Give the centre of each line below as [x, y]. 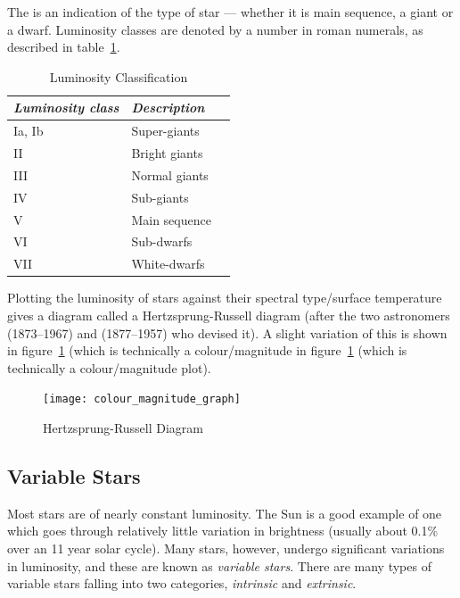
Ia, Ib [29, 131]
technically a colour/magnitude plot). [109, 367]
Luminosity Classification [119, 76]
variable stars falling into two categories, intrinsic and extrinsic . [182, 583]
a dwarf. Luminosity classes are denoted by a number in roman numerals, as [215, 29]
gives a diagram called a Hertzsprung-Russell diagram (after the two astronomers [229, 315]
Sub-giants [160, 197]
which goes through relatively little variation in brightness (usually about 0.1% [223, 531]
